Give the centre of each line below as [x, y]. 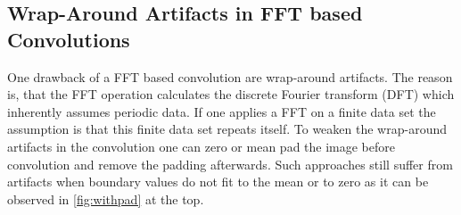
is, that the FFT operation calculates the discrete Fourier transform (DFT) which [231, 94]
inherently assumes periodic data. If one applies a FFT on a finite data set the [222, 111]
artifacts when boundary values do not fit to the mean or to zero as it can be [218, 182]
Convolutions [69, 39]
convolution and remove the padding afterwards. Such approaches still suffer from [230, 164]
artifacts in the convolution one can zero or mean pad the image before [201, 146]
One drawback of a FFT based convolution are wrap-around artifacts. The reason [230, 76]
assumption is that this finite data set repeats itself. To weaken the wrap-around [227, 129]
